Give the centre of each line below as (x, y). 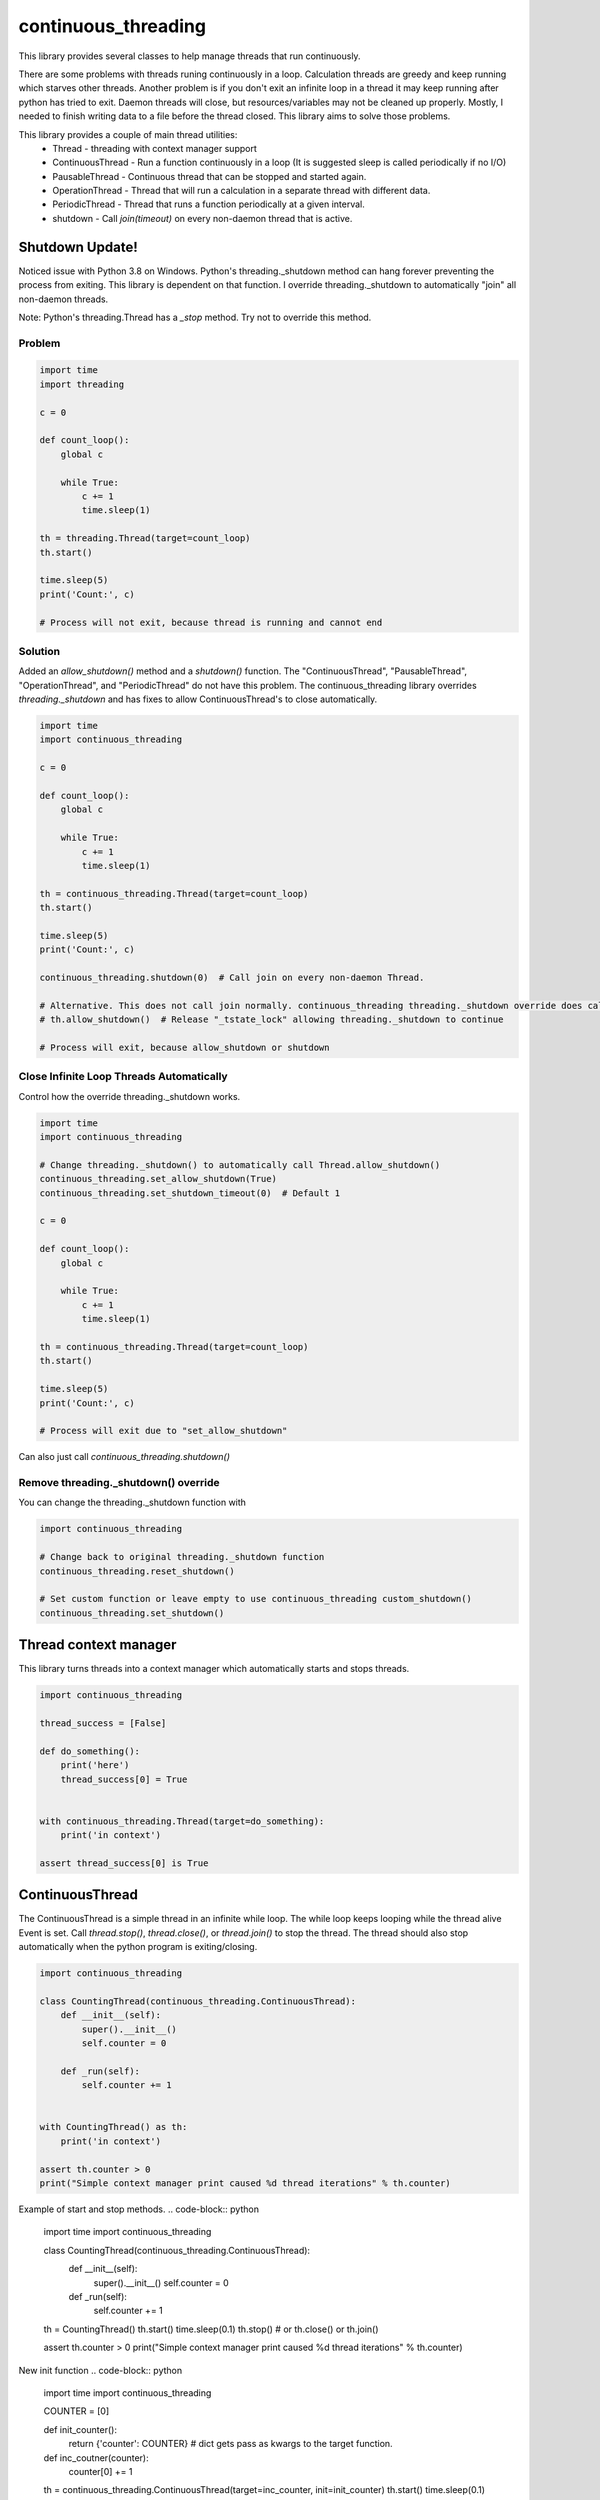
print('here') (95, 1765)
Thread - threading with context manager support (154, 148)
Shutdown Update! (78, 246)
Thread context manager (97, 1645)
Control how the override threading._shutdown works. (129, 1096)
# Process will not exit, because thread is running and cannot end (211, 622)
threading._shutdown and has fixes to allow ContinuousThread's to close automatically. (198, 699)
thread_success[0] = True (124, 1779)
